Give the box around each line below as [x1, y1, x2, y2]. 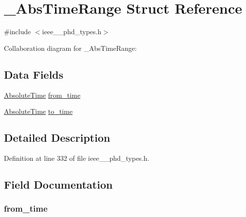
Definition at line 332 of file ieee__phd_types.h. [4, 152, 150, 163]
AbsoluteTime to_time [4, 106, 73, 116]
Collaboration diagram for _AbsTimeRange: [4, 43, 137, 53]
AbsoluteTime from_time [4, 89, 80, 100]
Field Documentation [4, 176, 113, 192]
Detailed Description [4, 130, 111, 145]
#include [4, 26, 31, 37]
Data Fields [4, 66, 64, 82]
